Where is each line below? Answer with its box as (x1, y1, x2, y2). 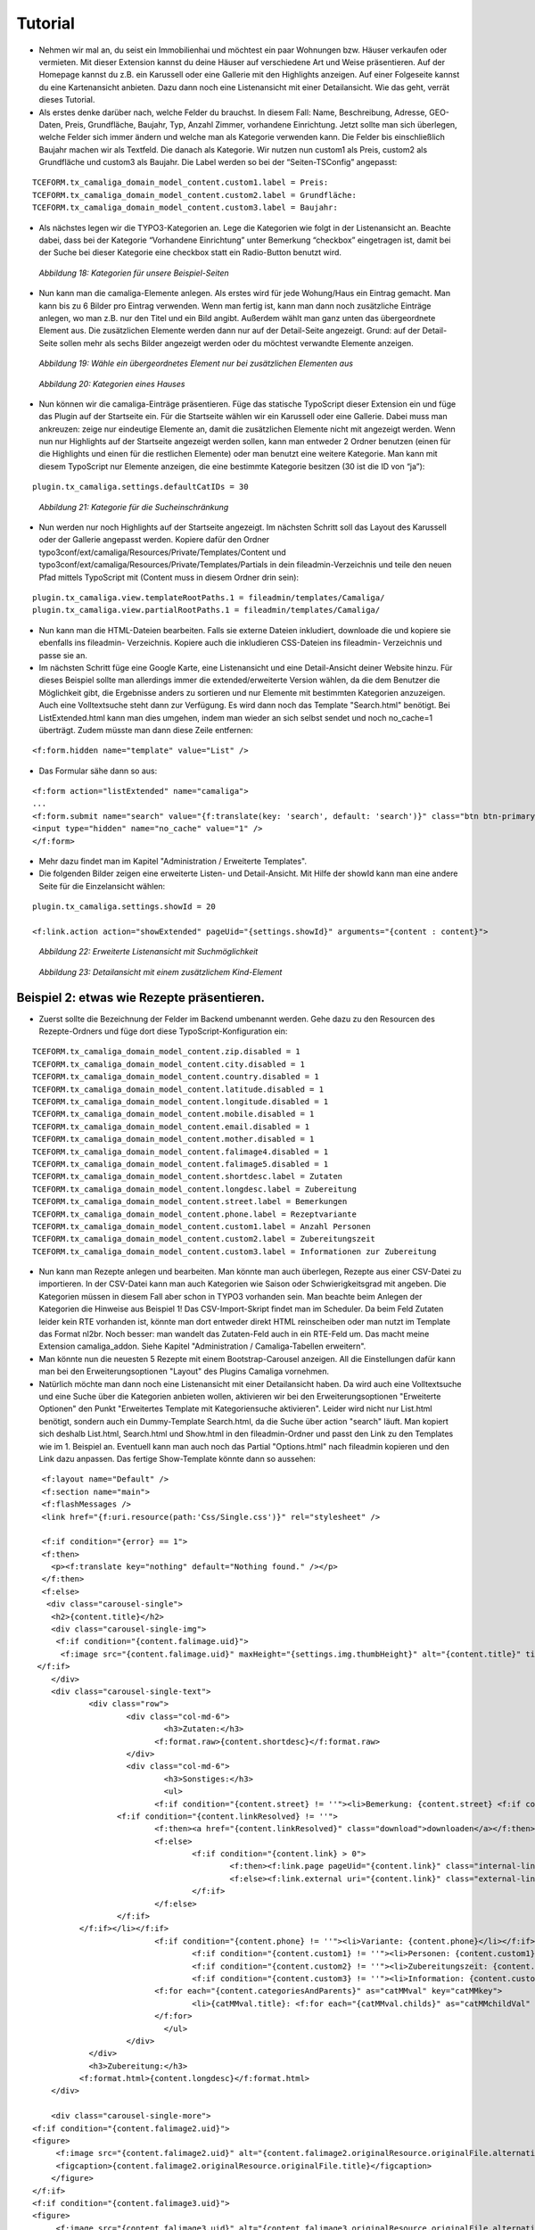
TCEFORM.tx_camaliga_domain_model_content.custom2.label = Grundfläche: (32, 190, 357, 200)
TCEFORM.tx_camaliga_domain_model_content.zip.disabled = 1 (32, 1046, 300, 1057)
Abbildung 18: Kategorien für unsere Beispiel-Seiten (38, 268, 229, 278)
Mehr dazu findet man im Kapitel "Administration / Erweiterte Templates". (38, 856, 308, 867)
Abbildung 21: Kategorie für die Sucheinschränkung (38, 501, 229, 512)
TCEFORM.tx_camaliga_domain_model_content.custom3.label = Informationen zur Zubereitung (32, 1246, 437, 1257)
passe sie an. (38, 649, 88, 660)
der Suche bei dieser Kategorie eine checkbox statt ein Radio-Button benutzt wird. (38, 247, 342, 258)
